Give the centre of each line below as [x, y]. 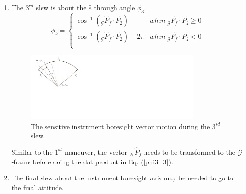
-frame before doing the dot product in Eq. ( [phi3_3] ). [92, 161]
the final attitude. [37, 187]
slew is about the [61, 7]
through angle [115, 7]
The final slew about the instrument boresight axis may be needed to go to [123, 178]
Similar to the [32, 152]
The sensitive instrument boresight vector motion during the [120, 126]
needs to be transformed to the [189, 152]
